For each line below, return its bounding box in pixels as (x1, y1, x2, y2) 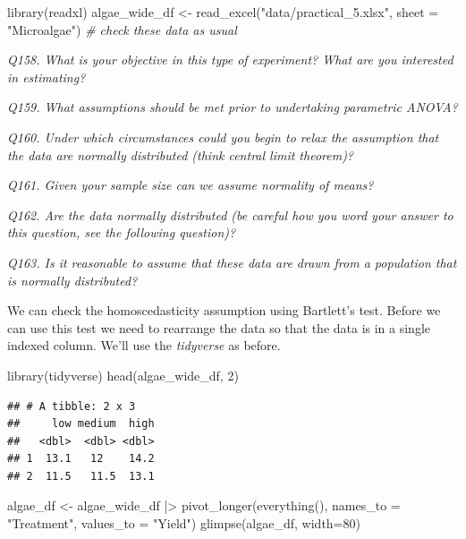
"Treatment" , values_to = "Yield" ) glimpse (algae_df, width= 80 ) (7, 514, 360, 533)
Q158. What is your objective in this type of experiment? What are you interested (7, 50, 453, 69)
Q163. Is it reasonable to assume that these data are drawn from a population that (7, 252, 457, 271)
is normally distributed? (7, 270, 138, 289)
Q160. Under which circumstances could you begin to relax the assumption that (7, 127, 439, 146)
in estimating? (7, 67, 86, 86)
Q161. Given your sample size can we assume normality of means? (7, 175, 374, 194)
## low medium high (7, 417, 155, 431)
